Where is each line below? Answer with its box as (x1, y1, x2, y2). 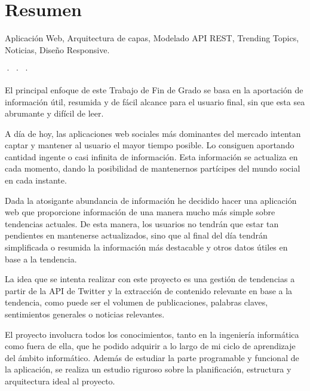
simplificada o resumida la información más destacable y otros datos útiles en (5, 241, 288, 253)
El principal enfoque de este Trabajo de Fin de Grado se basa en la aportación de (5, 83, 303, 96)
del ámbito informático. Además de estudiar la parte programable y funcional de (5, 351, 299, 363)
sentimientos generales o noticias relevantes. (5, 308, 165, 320)
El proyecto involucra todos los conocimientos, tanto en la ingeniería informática (5, 328, 299, 340)
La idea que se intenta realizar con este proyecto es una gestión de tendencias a (5, 273, 295, 285)
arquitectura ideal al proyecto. (5, 374, 115, 387)
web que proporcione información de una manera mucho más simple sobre (5, 206, 275, 218)
